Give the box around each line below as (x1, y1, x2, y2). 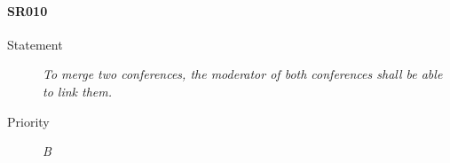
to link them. (43, 81, 113, 100)
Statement (7, 35, 63, 53)
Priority (7, 112, 50, 130)
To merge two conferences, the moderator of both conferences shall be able (43, 65, 443, 83)
